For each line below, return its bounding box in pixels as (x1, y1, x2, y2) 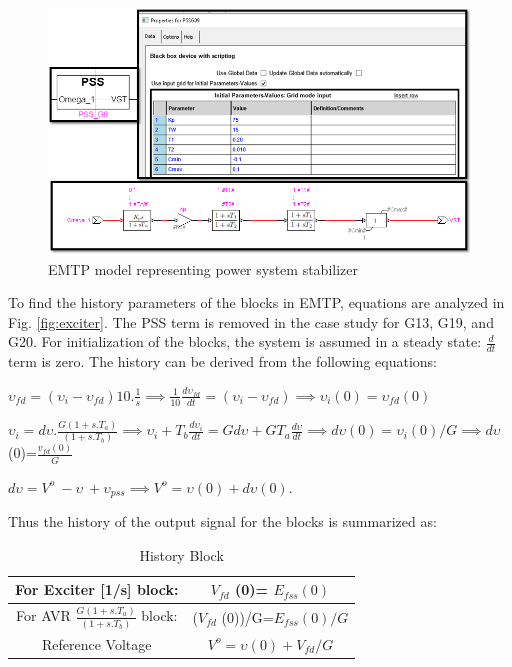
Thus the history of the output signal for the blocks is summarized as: (8, 510, 437, 531)
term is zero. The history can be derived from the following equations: (8, 351, 437, 372)
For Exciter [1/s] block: (15, 579, 179, 600)
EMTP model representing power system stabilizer (48, 258, 359, 279)
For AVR (16, 605, 71, 626)
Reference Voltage (42, 633, 152, 654)
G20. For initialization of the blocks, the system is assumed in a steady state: (8, 331, 482, 352)
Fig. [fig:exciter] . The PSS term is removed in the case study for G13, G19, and (8, 311, 494, 332)
